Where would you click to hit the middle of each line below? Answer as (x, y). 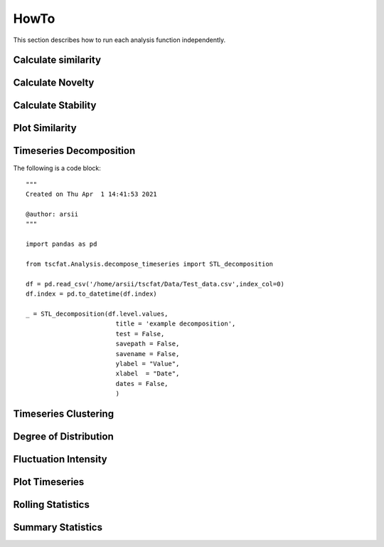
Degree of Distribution (63, 436)
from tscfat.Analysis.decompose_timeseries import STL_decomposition (150, 264)
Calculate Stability (55, 106)
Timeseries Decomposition (74, 151)
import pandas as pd (62, 244)
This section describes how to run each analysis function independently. (119, 40)
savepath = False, (148, 344)
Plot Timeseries (49, 482)
